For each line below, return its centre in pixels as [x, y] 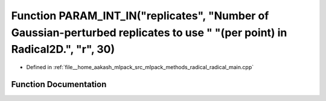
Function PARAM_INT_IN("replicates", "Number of [140, 16]
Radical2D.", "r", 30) [63, 50]
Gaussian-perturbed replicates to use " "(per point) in [149, 32]
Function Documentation [59, 84]
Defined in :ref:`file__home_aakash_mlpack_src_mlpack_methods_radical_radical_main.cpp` [140, 67]
